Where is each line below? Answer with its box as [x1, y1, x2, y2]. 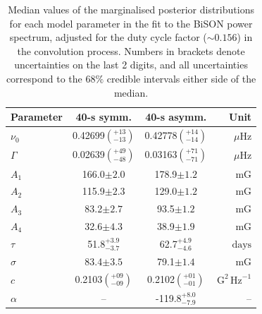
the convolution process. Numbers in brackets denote [17, 43, 245, 58]
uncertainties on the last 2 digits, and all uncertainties [14, 57, 248, 72]
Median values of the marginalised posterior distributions [8, 2, 254, 16]
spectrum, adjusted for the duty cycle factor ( [9, 30, 207, 44]
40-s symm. [75, 109, 132, 124]
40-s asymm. [145, 109, 207, 124]
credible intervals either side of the [106, 71, 256, 85]
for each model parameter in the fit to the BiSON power [9, 16, 253, 30]
